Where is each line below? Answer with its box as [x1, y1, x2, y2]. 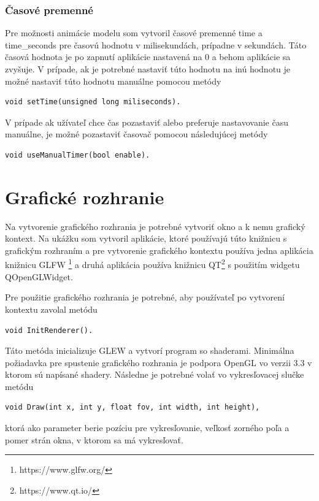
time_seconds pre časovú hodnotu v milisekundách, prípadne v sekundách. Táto [5, 38, 307, 51]
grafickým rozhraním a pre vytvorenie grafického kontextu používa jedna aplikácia [5, 243, 313, 256]
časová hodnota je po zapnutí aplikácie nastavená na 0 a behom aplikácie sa [5, 50, 291, 63]
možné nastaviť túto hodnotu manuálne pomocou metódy [5, 74, 221, 87]
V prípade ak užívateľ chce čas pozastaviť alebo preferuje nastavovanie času [5, 115, 288, 128]
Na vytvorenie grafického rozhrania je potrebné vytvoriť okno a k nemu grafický [5, 220, 306, 232]
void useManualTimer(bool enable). [5, 150, 150, 159]
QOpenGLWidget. [5, 270, 73, 283]
